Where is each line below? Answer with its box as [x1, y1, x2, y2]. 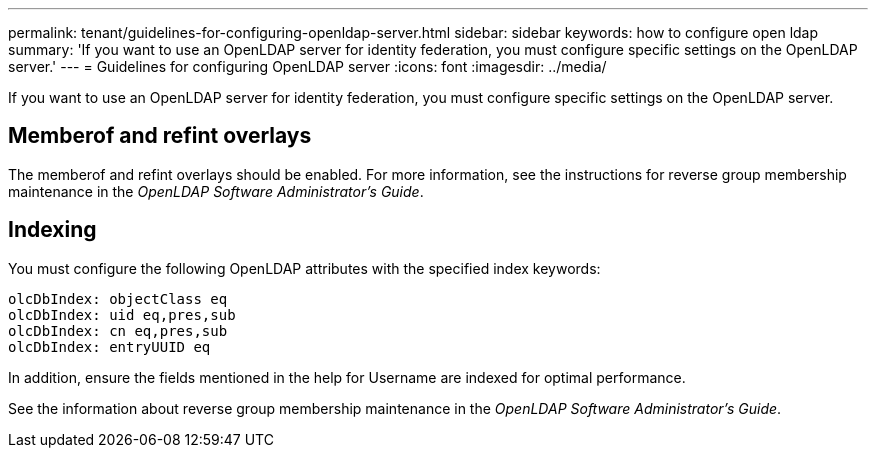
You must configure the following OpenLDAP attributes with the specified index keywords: [8, 259, 601, 277]
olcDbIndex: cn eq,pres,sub [8, 322, 228, 339]
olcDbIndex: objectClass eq [8, 290, 228, 307]
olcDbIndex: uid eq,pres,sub [8, 306, 236, 323]
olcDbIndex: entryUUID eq [8, 338, 211, 355]
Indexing [8, 217, 97, 243]
